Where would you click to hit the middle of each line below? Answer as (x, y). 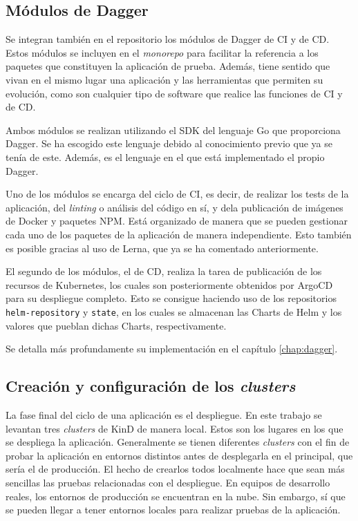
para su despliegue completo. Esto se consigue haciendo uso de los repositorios (171, 298)
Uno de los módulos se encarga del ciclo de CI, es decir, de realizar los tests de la (177, 194)
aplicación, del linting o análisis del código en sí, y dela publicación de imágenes (175, 207)
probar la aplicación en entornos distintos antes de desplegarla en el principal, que (179, 455)
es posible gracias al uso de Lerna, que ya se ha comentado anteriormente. (162, 248)
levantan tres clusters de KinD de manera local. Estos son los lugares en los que (175, 428)
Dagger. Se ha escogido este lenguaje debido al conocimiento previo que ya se (169, 143)
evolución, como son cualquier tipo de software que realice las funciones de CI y (174, 93)
